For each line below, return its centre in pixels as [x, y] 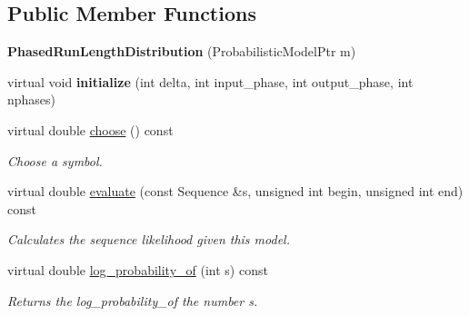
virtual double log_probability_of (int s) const [138, 269]
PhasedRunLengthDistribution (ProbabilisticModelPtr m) [182, 51]
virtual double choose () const [90, 129]
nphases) [32, 99]
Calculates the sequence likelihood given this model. [149, 239]
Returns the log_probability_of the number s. [133, 300]
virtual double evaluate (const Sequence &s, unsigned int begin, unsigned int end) [235, 191]
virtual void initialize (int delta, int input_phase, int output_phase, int [210, 81]
